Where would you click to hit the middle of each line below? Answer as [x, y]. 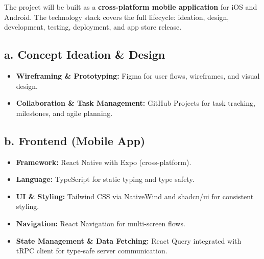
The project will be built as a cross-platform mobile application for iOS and [131, 7]
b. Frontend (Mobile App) [75, 140]
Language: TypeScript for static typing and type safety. [105, 179]
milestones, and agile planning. [64, 113]
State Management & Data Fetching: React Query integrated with [129, 240]
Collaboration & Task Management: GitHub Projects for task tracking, [136, 103]
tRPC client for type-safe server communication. [92, 251]
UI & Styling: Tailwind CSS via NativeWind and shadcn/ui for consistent [135, 196]
